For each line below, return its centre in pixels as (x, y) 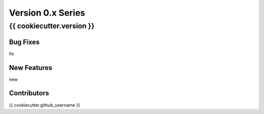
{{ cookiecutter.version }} (52, 26)
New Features (31, 68)
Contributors (29, 93)
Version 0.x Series (47, 13)
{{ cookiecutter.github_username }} (44, 105)
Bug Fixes (24, 42)
